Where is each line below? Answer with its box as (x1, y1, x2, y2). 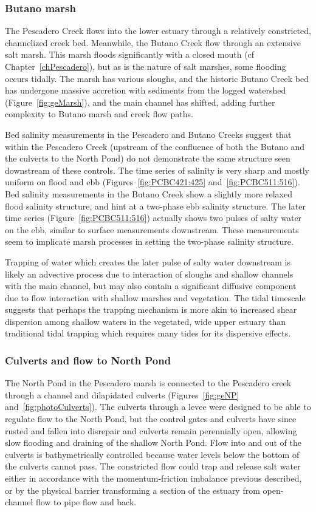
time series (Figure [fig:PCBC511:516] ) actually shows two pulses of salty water (5, 211, 302, 224)
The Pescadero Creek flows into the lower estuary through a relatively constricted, (5, 24, 311, 37)
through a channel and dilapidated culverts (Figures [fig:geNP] (5, 388, 239, 401)
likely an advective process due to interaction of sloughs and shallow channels (5, 267, 294, 280)
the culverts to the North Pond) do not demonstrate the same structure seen (5, 152, 290, 165)
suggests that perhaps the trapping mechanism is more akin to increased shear (5, 303, 297, 316)
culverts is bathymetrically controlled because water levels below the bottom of (5, 448, 300, 460)
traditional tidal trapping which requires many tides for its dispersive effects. (5, 327, 291, 340)
